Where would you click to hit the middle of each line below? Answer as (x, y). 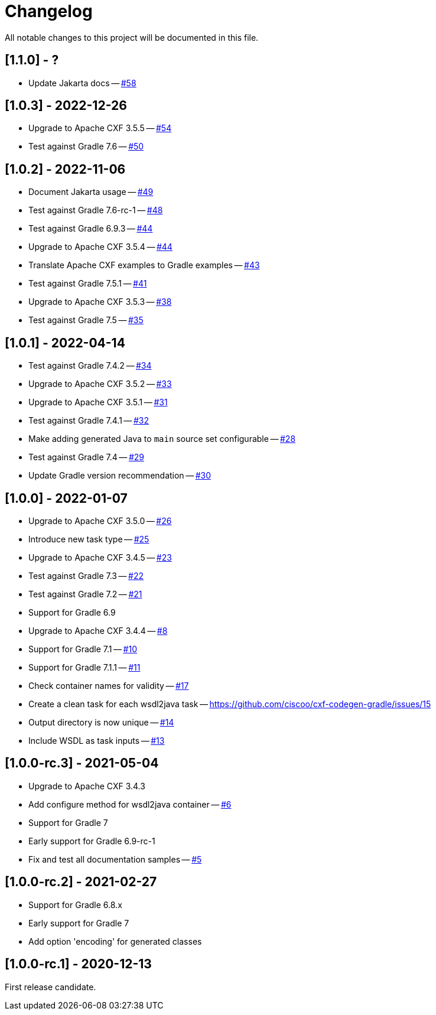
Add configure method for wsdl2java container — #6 (130, 804)
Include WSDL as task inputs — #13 (97, 740)
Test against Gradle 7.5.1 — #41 (88, 284)
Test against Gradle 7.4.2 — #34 (90, 366)
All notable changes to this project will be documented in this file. (132, 37)
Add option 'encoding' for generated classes (115, 941)
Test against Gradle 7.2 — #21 (85, 594)
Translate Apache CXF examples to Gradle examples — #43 (144, 265)
